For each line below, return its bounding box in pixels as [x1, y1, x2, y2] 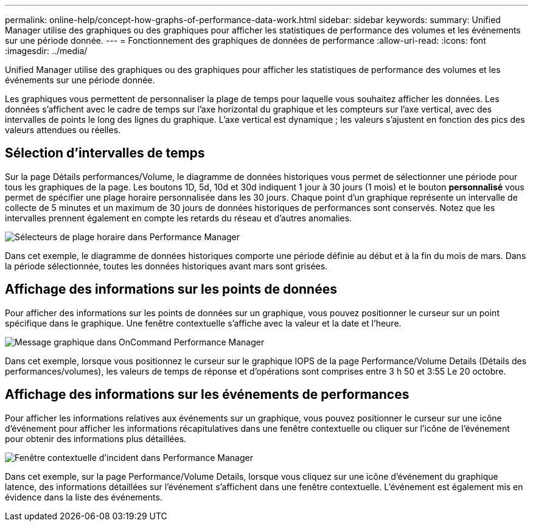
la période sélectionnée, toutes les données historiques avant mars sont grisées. [5, 260, 328, 271]
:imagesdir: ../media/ [5, 46, 88, 56]
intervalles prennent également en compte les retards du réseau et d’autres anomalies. [5, 212, 352, 223]
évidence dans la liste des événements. [5, 491, 162, 502]
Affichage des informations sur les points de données [5, 282, 337, 297]
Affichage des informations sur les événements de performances [5, 387, 409, 403]
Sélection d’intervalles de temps [5, 145, 205, 161]
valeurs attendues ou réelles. [5, 125, 121, 135]
